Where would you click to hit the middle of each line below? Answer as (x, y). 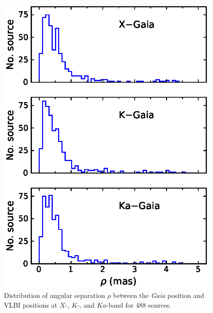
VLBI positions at (31, 304)
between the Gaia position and (159, 295)
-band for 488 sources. (139, 304)
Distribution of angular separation (54, 295)
